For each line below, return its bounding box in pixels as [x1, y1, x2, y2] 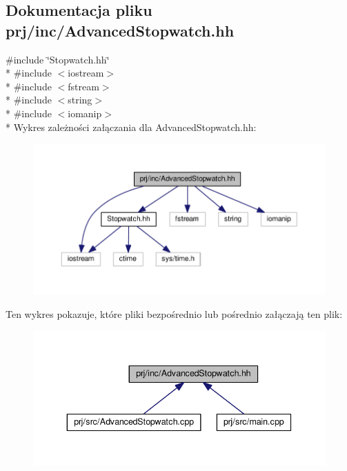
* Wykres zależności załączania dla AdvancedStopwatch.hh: [6, 119, 257, 134]
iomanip [68, 106, 102, 120]
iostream [68, 66, 104, 80]
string [68, 92, 92, 107]
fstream [68, 79, 99, 93]
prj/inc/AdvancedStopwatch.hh [6, 19, 235, 41]
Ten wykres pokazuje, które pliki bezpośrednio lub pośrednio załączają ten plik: [6, 307, 343, 321]
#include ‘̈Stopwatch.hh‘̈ [6, 52, 110, 66]
